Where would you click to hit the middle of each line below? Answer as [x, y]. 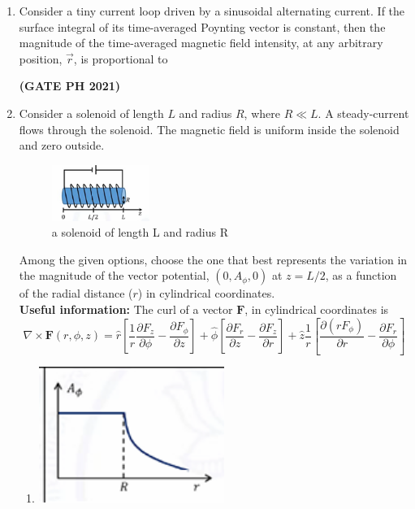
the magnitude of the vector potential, [114, 275]
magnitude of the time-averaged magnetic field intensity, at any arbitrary [201, 43]
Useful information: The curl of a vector [126, 309]
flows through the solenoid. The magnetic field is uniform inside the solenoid [209, 129]
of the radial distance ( [76, 293]
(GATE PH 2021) [70, 86]
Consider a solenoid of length [91, 113]
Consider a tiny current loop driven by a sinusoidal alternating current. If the [212, 11]
